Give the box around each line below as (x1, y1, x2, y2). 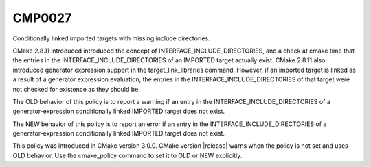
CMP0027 (12, 10, 72, 25)
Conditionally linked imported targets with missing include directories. (12, 34, 211, 42)
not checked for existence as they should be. (12, 85, 141, 93)
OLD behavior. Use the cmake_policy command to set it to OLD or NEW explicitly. (12, 151, 243, 159)
